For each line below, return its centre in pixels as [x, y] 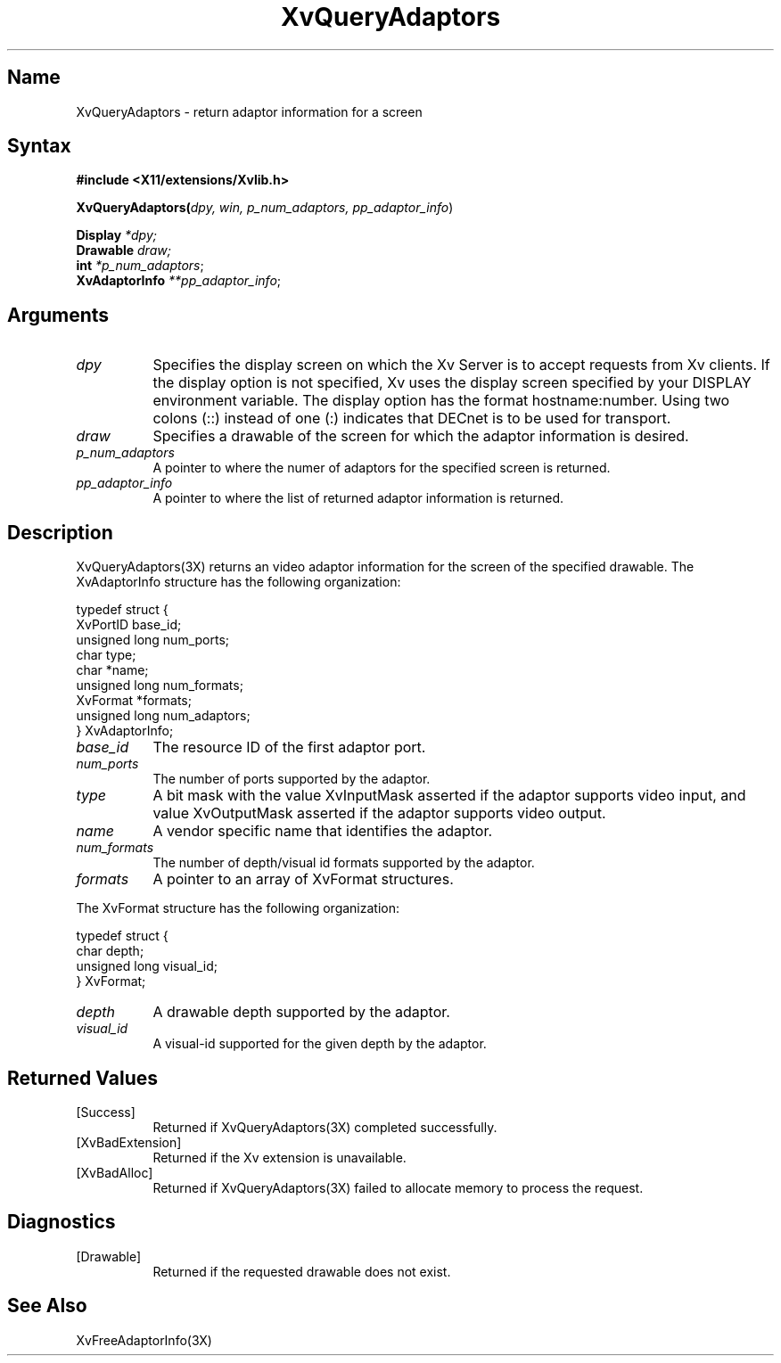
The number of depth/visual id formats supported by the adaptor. [344, 863]
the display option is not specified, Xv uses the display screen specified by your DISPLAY [452, 383]
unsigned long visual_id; [147, 966]
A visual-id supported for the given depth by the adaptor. [320, 1044]
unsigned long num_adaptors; [163, 716]
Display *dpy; [116, 235]
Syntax [39, 146]
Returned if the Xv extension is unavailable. [280, 1157]
